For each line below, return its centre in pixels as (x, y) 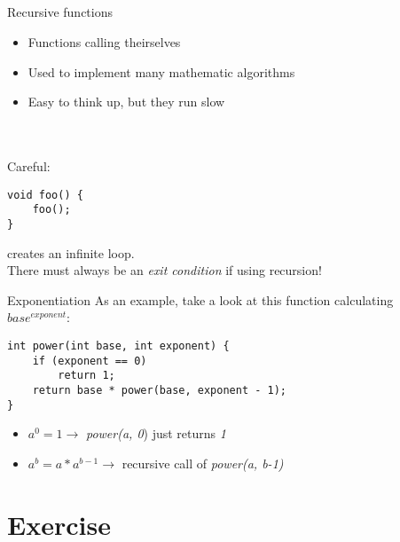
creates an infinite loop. (71, 252)
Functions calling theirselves (104, 41)
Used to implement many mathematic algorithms (161, 71)
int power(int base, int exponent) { (118, 346)
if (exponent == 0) (90, 361)
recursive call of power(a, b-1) (203, 463)
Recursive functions (60, 12)
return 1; (86, 376)
